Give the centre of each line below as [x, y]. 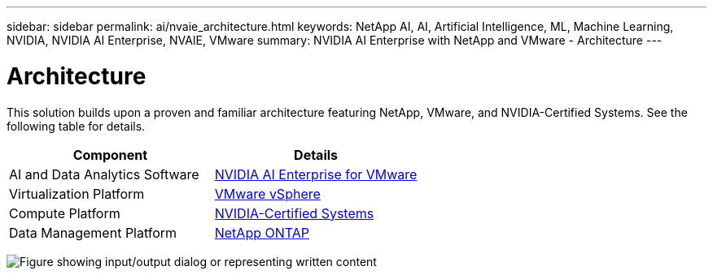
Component [110, 155]
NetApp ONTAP [262, 232]
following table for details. [76, 126]
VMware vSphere [267, 193]
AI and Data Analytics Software [104, 174]
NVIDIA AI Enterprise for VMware [316, 174]
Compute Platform [65, 213]
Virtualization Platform [77, 193]
